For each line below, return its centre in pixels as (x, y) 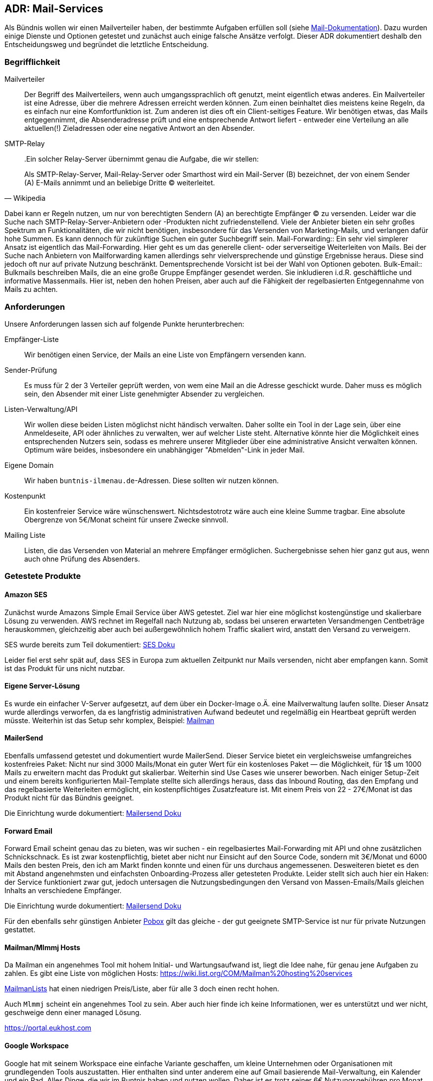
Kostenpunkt (25, 496)
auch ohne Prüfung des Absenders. (82, 559)
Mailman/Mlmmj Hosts (43, 947)
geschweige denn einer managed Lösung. (73, 1013)
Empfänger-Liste (32, 339)
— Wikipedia (25, 198)
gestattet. (20, 930)
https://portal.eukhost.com (48, 1028)
